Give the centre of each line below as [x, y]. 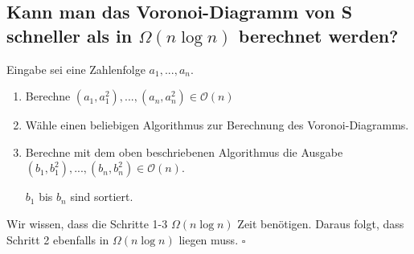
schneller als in [70, 35]
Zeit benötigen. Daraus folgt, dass [321, 223]
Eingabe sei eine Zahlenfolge [76, 69]
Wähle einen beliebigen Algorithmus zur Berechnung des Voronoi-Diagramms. [217, 125]
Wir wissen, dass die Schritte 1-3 [87, 223]
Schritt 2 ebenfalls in [58, 239]
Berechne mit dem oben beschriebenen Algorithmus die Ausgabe [184, 152]
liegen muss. [209, 239]
